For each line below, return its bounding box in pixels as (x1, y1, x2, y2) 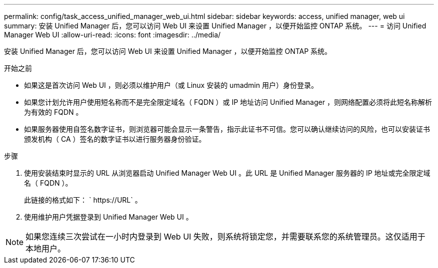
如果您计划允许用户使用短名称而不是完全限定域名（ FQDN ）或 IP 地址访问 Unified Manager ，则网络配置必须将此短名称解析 (24, 98, 432, 106)
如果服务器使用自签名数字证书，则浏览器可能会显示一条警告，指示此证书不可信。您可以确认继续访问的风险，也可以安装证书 (24, 125, 430, 133)
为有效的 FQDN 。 (24, 108, 83, 116)
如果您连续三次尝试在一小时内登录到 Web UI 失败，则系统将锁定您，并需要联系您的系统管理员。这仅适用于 (25, 232, 425, 242)
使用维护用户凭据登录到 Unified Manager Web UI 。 (24, 213, 193, 221)
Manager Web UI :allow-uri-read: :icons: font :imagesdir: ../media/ (4, 30, 221, 39)
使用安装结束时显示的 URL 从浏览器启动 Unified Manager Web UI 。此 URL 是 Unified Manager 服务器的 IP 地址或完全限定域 (24, 169, 430, 177)
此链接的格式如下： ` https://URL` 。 (24, 196, 142, 204)
